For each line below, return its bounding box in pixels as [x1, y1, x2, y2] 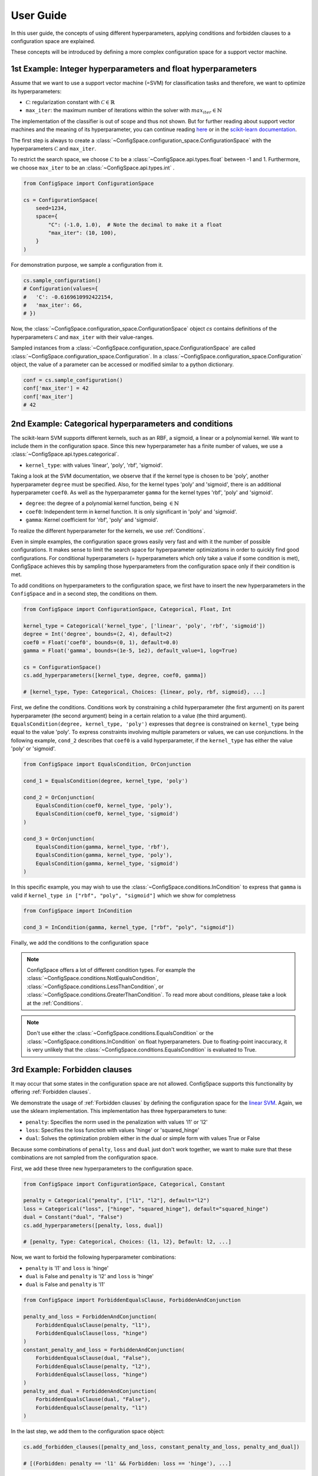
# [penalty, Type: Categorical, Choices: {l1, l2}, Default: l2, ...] [23, 1239, 232, 1245]
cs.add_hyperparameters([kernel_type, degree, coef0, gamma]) [23, 672, 207, 679]
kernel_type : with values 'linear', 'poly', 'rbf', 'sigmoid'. [25, 461, 163, 469]
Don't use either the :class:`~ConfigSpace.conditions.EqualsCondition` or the [26, 1030, 214, 1037]
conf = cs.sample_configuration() [23, 377, 123, 383]
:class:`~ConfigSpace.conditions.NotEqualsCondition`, [26, 975, 159, 982]
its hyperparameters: [11, 87, 62, 94]
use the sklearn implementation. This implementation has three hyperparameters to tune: [11, 1108, 227, 1115]
